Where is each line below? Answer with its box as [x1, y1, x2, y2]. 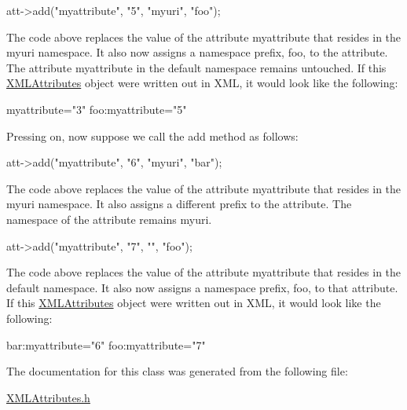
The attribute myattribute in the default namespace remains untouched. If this [6, 59, 387, 75]
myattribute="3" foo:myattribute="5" [6, 101, 187, 117]
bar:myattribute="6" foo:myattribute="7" [6, 336, 206, 353]
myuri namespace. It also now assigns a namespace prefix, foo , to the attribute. [6, 44, 388, 60]
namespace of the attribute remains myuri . [6, 210, 212, 227]
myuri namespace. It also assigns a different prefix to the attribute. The [6, 196, 352, 212]
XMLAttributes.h [6, 389, 90, 405]
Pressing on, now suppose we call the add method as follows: [6, 127, 299, 144]
